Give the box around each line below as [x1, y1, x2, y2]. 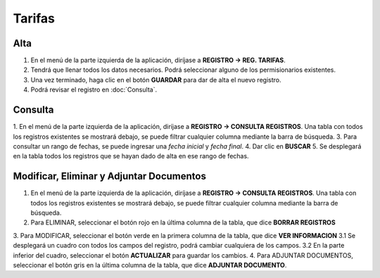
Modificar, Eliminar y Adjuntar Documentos [13, 170, 207, 182]
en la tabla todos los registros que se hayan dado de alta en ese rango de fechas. [13, 152, 249, 160]
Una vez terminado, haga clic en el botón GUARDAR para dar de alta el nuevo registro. [30, 75, 281, 84]
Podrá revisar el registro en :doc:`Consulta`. [30, 85, 158, 94]
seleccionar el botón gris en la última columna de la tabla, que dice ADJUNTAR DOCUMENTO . [13, 260, 287, 269]
